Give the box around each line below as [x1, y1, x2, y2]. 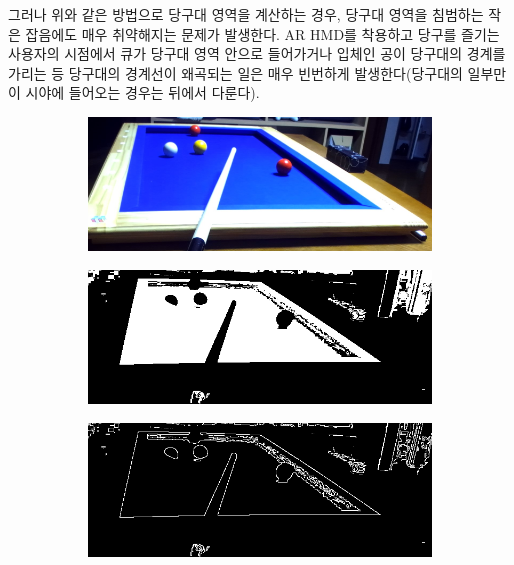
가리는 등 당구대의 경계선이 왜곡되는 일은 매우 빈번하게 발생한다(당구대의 [8, 62, 463, 83]
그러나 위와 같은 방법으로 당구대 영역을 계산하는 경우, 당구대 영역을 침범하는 [8, 4, 484, 24]
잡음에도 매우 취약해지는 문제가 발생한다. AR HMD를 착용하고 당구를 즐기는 [25, 23, 500, 44]
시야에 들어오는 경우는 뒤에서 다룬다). [25, 82, 260, 103]
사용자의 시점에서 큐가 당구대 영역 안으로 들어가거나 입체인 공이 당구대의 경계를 [8, 43, 506, 64]
